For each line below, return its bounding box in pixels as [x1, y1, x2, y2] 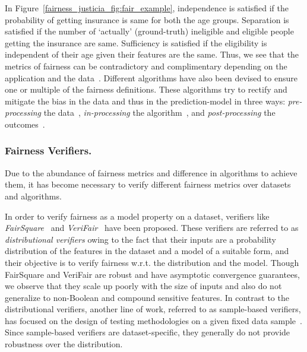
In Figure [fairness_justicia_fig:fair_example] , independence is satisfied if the [5, 2, 289, 14]
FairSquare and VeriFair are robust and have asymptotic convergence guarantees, [5, 268, 300, 280]
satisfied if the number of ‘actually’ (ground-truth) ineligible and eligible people [5, 25, 294, 37]
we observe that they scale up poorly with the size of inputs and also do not [5, 280, 282, 292]
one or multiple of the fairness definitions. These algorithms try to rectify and [5, 83, 287, 96]
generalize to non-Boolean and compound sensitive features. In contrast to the [5, 291, 289, 303]
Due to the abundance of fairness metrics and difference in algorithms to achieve [5, 166, 297, 179]
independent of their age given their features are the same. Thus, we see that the [5, 48, 299, 61]
